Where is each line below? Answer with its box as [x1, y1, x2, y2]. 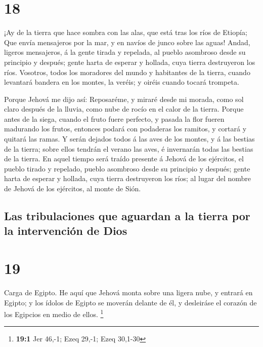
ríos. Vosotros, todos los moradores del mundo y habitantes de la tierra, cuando [4, 66, 250, 77]
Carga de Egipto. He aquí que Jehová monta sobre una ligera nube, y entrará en [4, 287, 253, 297]
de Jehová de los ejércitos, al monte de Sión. [4, 183, 141, 194]
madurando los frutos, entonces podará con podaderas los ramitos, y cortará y [4, 123, 247, 134]
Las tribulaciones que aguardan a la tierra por [4, 208, 250, 224]
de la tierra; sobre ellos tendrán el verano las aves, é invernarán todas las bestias [4, 143, 253, 154]
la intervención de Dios [4, 223, 127, 238]
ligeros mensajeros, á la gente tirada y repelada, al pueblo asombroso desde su [4, 47, 246, 57]
